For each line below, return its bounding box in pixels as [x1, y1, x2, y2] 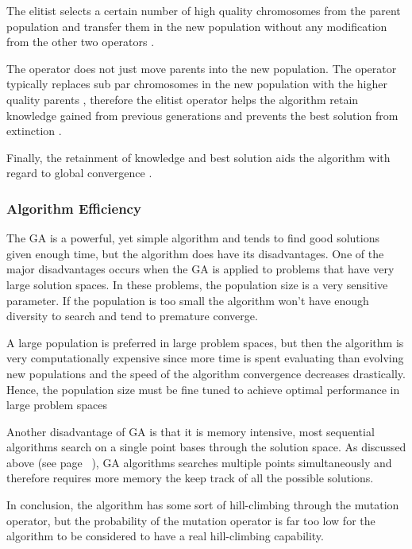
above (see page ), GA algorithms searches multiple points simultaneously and [6, 454, 392, 470]
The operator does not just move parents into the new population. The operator [6, 60, 397, 76]
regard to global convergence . [6, 164, 152, 181]
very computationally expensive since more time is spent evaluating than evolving [6, 350, 404, 366]
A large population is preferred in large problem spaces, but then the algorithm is [6, 334, 404, 350]
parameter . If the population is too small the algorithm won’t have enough [6, 292, 369, 308]
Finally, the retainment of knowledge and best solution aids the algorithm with [6, 149, 391, 165]
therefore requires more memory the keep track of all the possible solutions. [6, 470, 374, 486]
